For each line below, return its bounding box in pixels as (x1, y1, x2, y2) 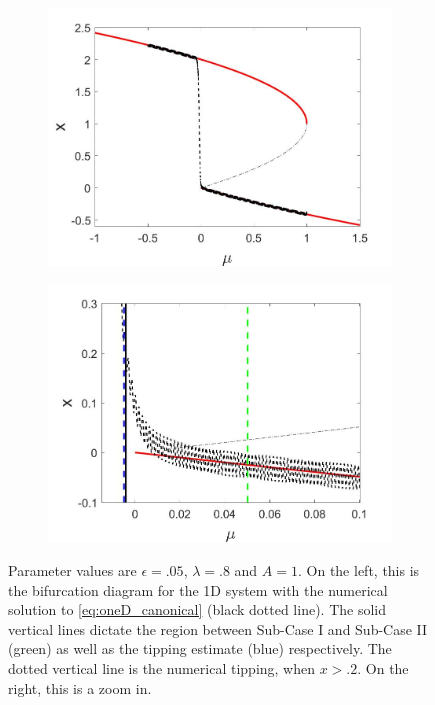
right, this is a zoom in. (8, 677, 152, 698)
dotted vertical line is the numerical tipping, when (8, 657, 316, 678)
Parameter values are (8, 559, 137, 580)
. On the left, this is (297, 559, 420, 580)
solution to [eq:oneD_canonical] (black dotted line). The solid (8, 599, 386, 620)
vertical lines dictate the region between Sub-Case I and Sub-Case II (8, 618, 428, 639)
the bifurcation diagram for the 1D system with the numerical (8, 579, 388, 600)
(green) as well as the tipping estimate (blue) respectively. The (8, 638, 392, 659)
